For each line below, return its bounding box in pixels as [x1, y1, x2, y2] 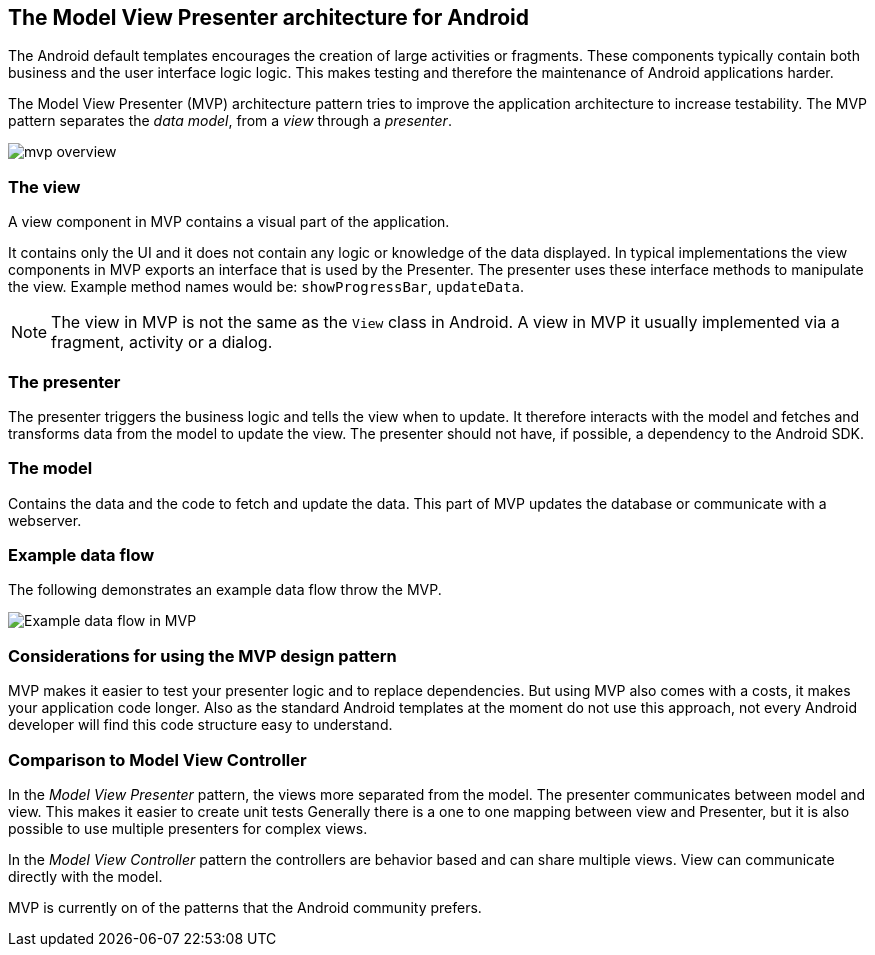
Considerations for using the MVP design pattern [8, 645, 397, 666]
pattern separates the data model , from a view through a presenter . [8, 112, 452, 130]
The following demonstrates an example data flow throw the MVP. [8, 581, 442, 599]
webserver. [8, 511, 82, 529]
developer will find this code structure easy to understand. [8, 716, 393, 734]
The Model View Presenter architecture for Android [8, 5, 530, 30]
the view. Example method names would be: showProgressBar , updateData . [8, 278, 525, 296]
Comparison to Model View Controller [8, 749, 307, 770]
